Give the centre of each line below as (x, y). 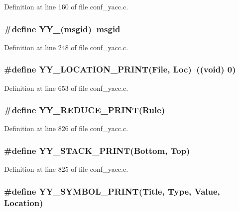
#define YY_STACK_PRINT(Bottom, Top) (97, 150)
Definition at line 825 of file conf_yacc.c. (66, 169)
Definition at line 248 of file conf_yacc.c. (66, 47)
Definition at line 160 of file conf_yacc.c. (66, 6)
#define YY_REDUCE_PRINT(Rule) (85, 110)
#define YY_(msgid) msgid (62, 29)
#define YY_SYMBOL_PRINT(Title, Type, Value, (112, 191)
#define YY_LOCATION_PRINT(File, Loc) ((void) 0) (120, 69)
